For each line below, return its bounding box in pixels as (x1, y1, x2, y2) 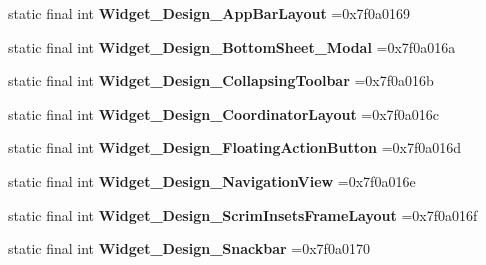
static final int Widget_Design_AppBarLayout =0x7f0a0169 (8, 3, 410, 23)
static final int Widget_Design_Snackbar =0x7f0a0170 (8, 238, 370, 259)
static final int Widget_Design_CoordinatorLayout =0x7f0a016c (8, 103, 440, 124)
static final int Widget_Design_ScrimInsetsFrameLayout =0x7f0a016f (8, 204, 478, 225)
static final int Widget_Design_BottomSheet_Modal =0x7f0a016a (8, 36, 456, 57)
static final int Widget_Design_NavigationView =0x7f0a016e (8, 170, 416, 191)
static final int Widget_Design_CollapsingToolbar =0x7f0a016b (8, 70, 434, 91)
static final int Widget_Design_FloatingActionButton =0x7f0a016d (8, 137, 462, 158)
